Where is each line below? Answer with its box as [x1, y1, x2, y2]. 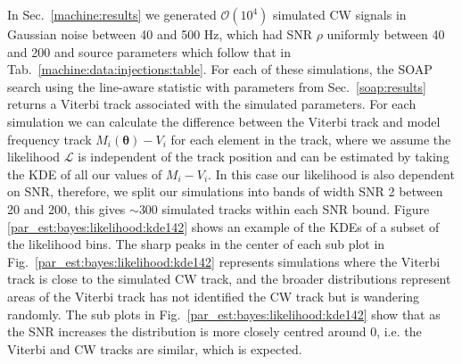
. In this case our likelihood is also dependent [208, 164, 455, 183]
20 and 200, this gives [7, 199, 126, 218]
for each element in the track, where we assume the [170, 129, 451, 148]
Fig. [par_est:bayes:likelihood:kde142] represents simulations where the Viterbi [7, 252, 441, 270]
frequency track [7, 129, 92, 148]
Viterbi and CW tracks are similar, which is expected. [7, 339, 302, 358]
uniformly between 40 [326, 25, 445, 43]
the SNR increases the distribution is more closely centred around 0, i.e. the [7, 322, 422, 341]
